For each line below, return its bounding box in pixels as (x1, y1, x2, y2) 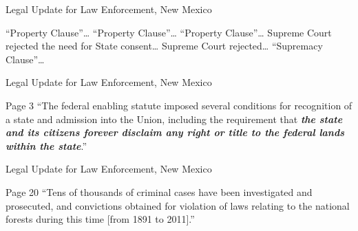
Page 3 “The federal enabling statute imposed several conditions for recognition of (6, 98, 352, 112)
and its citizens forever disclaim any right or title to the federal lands (6, 125, 345, 140)
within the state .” (6, 138, 87, 153)
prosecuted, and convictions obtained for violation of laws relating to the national (6, 198, 350, 212)
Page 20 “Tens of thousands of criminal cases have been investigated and (6, 184, 313, 199)
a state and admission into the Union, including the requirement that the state (6, 111, 343, 126)
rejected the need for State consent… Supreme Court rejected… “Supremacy (6, 38, 323, 53)
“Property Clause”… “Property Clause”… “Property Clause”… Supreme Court (6, 25, 332, 39)
